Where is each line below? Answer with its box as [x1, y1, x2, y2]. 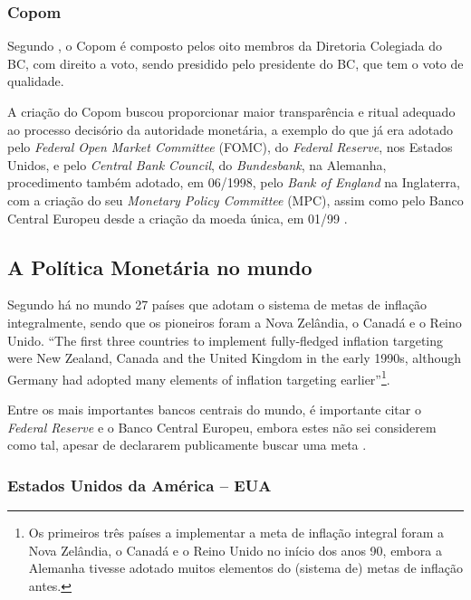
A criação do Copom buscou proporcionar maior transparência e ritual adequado [7, 102, 456, 120]
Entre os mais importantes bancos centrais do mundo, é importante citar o [7, 399, 421, 418]
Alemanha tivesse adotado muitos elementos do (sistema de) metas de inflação [28, 558, 463, 577]
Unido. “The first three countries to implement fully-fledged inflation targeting [7, 330, 444, 349]
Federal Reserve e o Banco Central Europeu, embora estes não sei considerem [7, 417, 437, 436]
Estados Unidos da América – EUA [7, 473, 272, 496]
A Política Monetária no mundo [7, 252, 312, 281]
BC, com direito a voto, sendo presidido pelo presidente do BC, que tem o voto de [7, 53, 464, 72]
